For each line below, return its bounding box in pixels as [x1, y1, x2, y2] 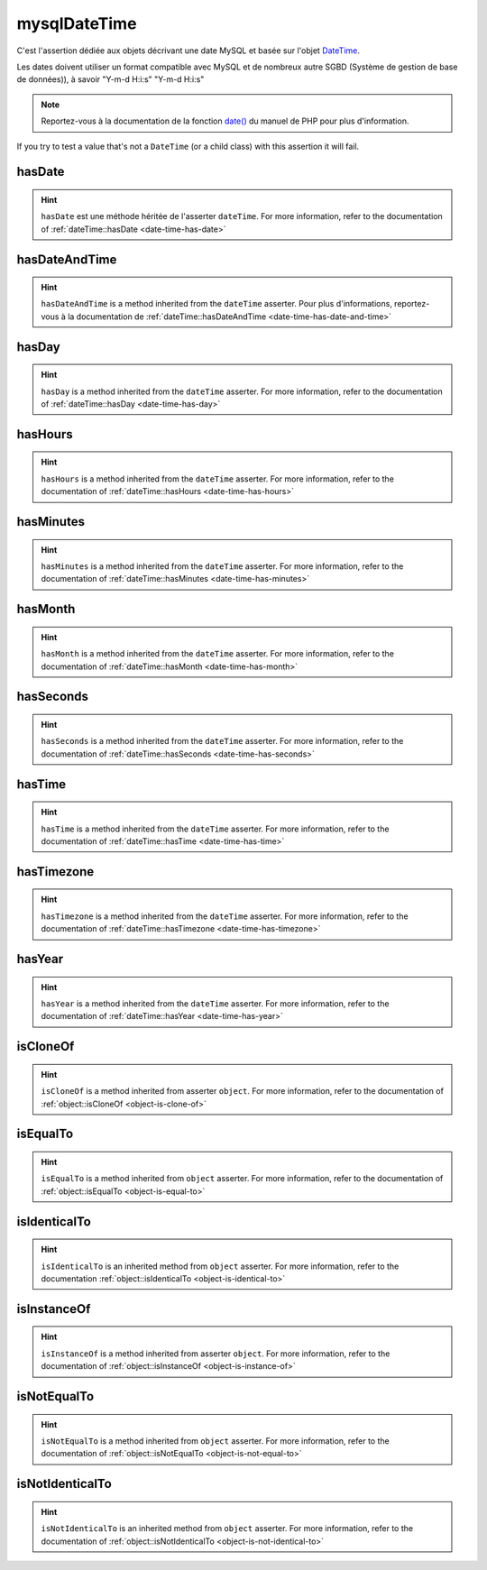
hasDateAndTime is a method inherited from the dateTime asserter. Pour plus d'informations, [41, 298, 392, 309]
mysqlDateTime [16, 14, 137, 33]
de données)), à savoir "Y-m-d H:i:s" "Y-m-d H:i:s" [16, 74, 205, 85]
